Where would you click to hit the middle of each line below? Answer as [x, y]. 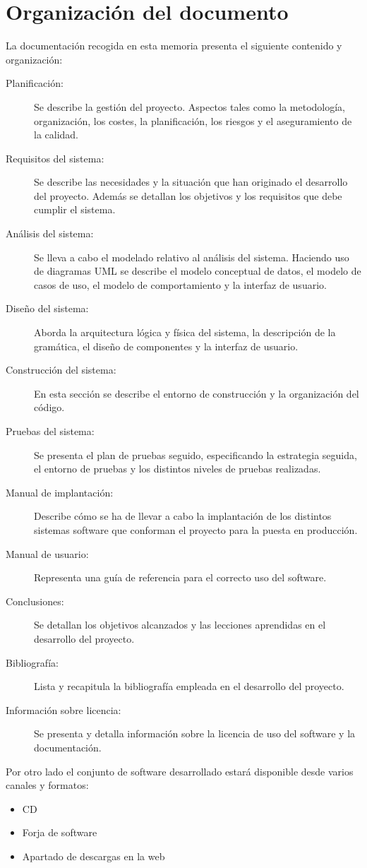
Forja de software [60, 832]
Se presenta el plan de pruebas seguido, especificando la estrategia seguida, [195, 454]
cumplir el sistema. [75, 209]
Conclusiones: [35, 601]
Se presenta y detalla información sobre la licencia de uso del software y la [195, 733]
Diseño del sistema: [47, 308]
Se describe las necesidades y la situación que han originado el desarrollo [191, 182]
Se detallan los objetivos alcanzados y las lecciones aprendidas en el [180, 625]
